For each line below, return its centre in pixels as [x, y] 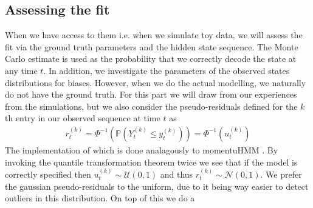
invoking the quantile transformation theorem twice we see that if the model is [151, 162]
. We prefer [281, 174]
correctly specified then [48, 174]
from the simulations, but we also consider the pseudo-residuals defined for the [151, 106]
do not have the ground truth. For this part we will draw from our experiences [151, 94]
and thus [177, 174]
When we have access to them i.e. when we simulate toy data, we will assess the [154, 35]
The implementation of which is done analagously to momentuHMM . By [142, 149]
